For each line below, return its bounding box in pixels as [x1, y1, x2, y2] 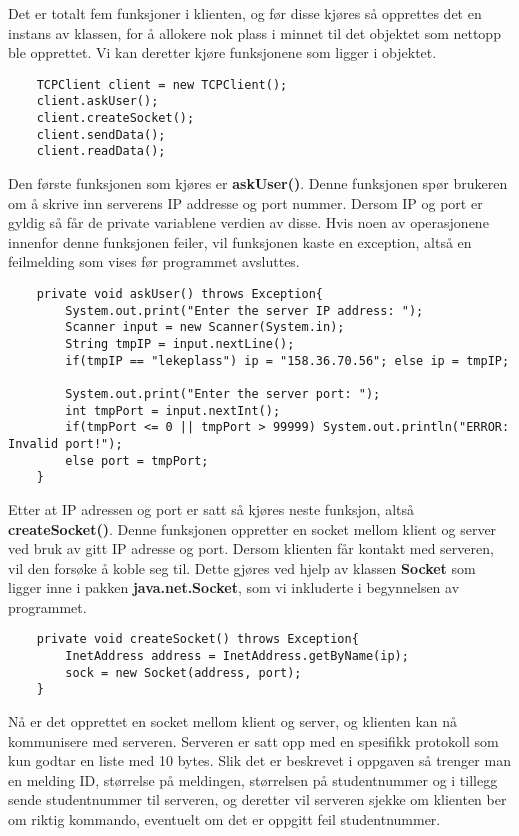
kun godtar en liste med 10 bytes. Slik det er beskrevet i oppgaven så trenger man [8, 750, 511, 771]
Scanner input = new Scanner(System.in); [65, 320, 345, 335]
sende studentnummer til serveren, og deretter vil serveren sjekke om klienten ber [8, 789, 507, 810]
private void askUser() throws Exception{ [36, 287, 323, 302]
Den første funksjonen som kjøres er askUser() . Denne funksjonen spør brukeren [8, 173, 508, 194]
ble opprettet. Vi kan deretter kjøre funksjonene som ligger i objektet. [8, 42, 437, 63]
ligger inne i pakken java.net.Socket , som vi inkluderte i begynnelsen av [8, 577, 460, 598]
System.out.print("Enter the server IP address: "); [65, 303, 424, 318]
